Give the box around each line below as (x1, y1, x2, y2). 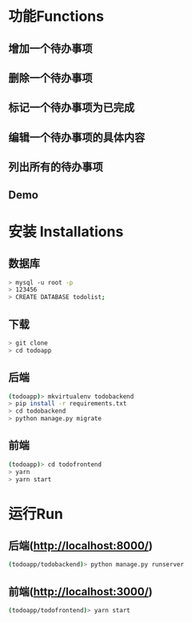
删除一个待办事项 (8, 71, 93, 85)
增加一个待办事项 (8, 42, 93, 55)
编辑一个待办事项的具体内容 (8, 130, 146, 144)
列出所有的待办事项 (8, 161, 103, 174)
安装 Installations (8, 222, 124, 241)
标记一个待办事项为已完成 (8, 101, 134, 114)
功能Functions (8, 7, 104, 26)
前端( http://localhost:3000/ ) (8, 584, 154, 598)
